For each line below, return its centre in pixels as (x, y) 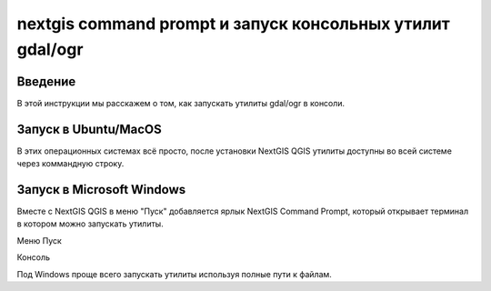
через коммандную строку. (70, 164)
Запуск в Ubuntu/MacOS (90, 129)
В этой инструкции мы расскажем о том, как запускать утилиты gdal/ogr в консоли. (181, 103)
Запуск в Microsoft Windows (101, 190)
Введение (46, 81)
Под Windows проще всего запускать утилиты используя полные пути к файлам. (174, 274)
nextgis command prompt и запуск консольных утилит (233, 24)
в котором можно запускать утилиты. (90, 224)
